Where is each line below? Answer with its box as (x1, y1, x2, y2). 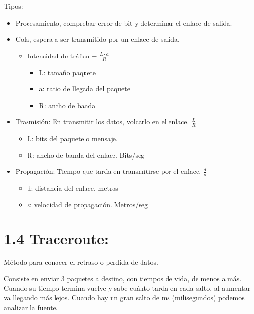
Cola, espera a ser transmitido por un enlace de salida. (15, 34, 180, 44)
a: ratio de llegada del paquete (39, 84, 130, 94)
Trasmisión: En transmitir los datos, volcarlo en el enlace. (15, 116, 189, 127)
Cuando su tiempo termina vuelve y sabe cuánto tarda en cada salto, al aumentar (4, 283, 251, 293)
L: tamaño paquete (39, 67, 96, 77)
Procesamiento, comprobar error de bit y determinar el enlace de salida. (15, 17, 232, 28)
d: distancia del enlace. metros (27, 183, 118, 193)
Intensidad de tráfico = (27, 50, 97, 60)
